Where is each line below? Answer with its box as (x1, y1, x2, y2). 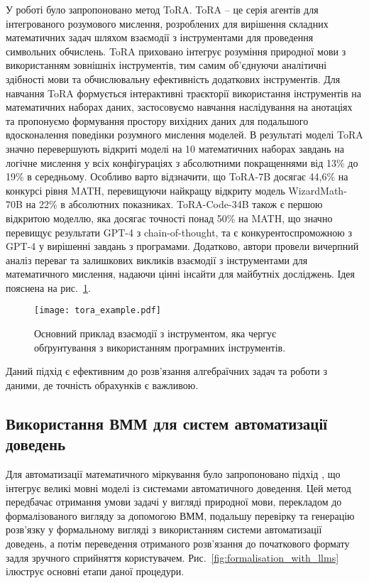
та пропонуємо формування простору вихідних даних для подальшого (6, 113, 309, 128)
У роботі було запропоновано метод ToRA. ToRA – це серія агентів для (6, 2, 319, 16)
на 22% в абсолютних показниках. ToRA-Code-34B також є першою (26, 197, 323, 212)
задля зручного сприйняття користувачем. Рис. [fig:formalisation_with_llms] (6, 550, 339, 565)
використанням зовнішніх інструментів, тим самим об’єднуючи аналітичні (6, 58, 327, 72)
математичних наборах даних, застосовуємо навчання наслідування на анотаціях (6, 99, 353, 114)
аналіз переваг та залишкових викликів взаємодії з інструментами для (6, 252, 308, 267)
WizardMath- (288, 182, 347, 197)
